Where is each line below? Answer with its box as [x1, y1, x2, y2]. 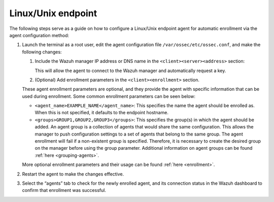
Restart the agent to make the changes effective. [22, 171, 124, 177]
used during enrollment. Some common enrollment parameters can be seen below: [22, 93, 195, 99]
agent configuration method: [9, 32, 70, 38]
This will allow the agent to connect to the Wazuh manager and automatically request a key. [35, 68, 226, 74]
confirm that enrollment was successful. [22, 187, 107, 193]
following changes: [22, 49, 62, 55]
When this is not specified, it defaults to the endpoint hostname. [35, 110, 168, 116]
